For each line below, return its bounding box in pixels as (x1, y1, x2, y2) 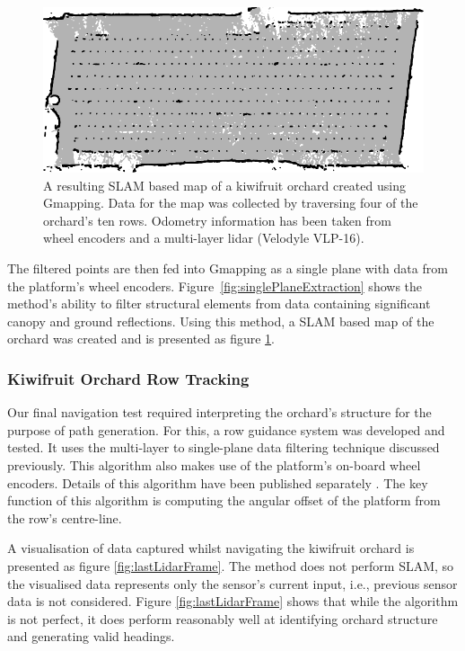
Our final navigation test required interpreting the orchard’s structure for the (7, 403, 432, 422)
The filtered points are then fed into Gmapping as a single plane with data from (7, 259, 448, 278)
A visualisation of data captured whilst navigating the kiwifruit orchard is (7, 539, 415, 557)
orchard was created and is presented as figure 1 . (7, 329, 275, 348)
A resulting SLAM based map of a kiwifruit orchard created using (43, 175, 406, 194)
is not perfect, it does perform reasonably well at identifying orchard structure (7, 609, 438, 628)
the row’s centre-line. (7, 508, 122, 527)
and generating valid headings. (7, 627, 175, 646)
